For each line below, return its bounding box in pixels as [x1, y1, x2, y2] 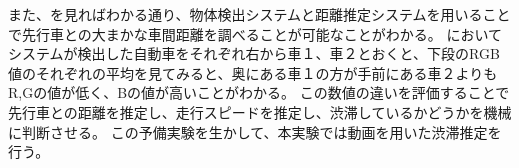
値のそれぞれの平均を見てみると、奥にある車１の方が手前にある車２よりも [8, 62, 498, 83]
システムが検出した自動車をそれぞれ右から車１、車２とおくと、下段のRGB [8, 43, 500, 64]
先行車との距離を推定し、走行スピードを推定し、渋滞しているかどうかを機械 [8, 101, 512, 122]
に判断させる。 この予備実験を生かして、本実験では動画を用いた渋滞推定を [8, 121, 502, 142]
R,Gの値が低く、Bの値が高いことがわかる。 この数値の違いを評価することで [8, 82, 510, 103]
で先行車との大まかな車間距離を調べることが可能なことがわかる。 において [8, 23, 503, 44]
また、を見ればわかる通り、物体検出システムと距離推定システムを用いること [8, 4, 511, 24]
